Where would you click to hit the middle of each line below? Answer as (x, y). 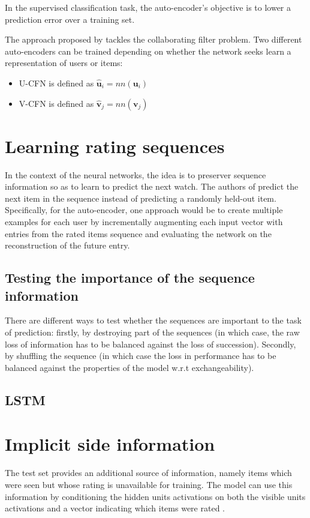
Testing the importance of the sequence (130, 278)
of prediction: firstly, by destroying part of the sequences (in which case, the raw (152, 332)
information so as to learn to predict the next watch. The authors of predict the (152, 186)
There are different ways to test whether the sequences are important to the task (153, 320)
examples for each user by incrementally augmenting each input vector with (144, 222)
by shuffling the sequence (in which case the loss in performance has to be (141, 356)
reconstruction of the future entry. (67, 245)
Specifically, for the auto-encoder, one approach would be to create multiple (144, 210)
